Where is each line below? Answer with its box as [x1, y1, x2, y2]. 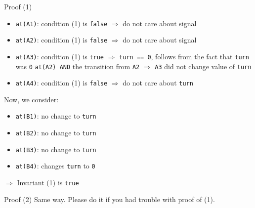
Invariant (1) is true [17, 177, 79, 188]
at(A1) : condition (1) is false [15, 18, 108, 28]
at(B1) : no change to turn [15, 111, 96, 121]
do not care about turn [123, 78, 193, 88]
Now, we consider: [4, 94, 59, 104]
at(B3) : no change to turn [15, 144, 96, 154]
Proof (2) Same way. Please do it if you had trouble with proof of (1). [4, 194, 215, 204]
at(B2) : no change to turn [15, 127, 96, 138]
